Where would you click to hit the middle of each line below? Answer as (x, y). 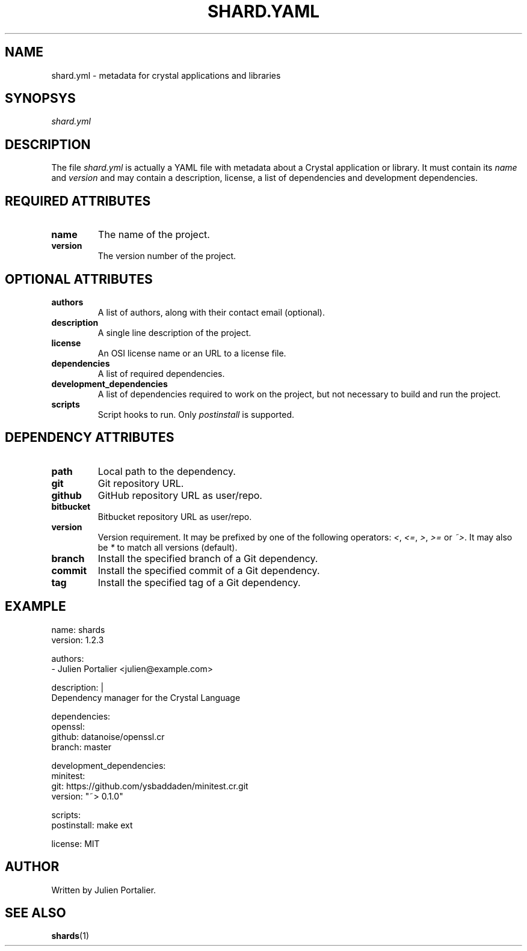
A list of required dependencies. (161, 373)
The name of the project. (154, 235)
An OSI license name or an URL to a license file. (192, 353)
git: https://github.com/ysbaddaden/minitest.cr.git (150, 786)
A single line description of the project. (174, 332)
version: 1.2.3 (78, 640)
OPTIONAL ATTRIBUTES (79, 279)
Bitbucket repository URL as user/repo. (175, 516)
